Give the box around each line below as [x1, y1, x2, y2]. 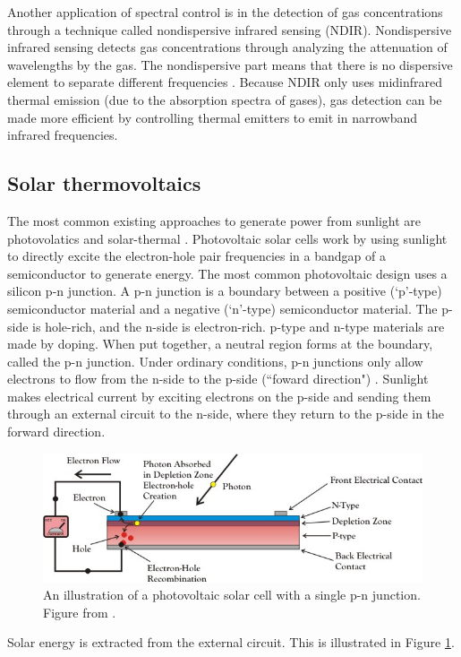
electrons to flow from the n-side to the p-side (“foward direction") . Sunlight [7, 369, 429, 388]
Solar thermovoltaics [7, 169, 201, 197]
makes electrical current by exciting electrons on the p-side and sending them [7, 386, 431, 405]
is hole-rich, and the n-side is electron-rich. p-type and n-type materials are [32, 316, 445, 335]
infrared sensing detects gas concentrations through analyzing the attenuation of [7, 38, 448, 56]
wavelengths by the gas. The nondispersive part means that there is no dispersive [7, 55, 453, 73]
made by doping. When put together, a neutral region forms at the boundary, [7, 334, 433, 353]
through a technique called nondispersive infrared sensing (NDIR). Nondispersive [7, 20, 452, 39]
